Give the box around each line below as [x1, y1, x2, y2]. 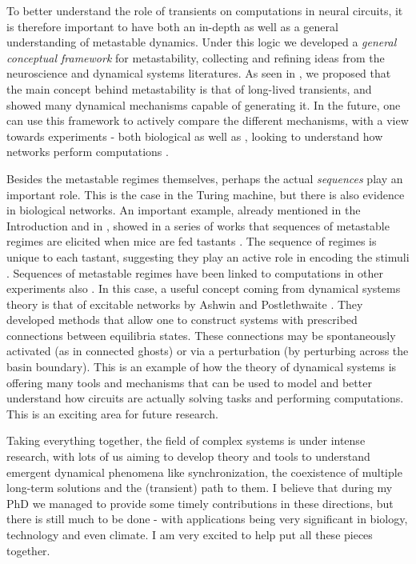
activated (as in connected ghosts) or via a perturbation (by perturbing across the [6, 342, 409, 359]
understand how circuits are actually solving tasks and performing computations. [6, 390, 404, 406]
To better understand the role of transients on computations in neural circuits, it [6, 2, 403, 18]
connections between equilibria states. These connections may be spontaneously [6, 326, 396, 343]
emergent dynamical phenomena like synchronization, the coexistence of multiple [6, 463, 402, 480]
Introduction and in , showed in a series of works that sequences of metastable [6, 217, 390, 234]
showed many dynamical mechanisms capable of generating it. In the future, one [6, 96, 401, 113]
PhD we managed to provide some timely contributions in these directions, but [6, 494, 394, 511]
